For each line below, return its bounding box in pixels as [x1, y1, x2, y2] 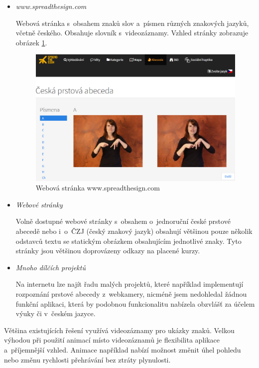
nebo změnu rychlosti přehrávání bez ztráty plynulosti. [4, 354, 171, 365]
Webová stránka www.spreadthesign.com [35, 183, 160, 193]
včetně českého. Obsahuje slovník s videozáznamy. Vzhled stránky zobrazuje [15, 27, 249, 38]
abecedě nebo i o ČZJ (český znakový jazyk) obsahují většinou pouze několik [15, 226, 253, 236]
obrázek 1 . [15, 37, 47, 47]
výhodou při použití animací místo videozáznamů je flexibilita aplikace [4, 335, 220, 345]
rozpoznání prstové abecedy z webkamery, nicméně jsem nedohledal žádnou [15, 289, 247, 299]
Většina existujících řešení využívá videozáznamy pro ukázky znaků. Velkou [4, 325, 235, 335]
